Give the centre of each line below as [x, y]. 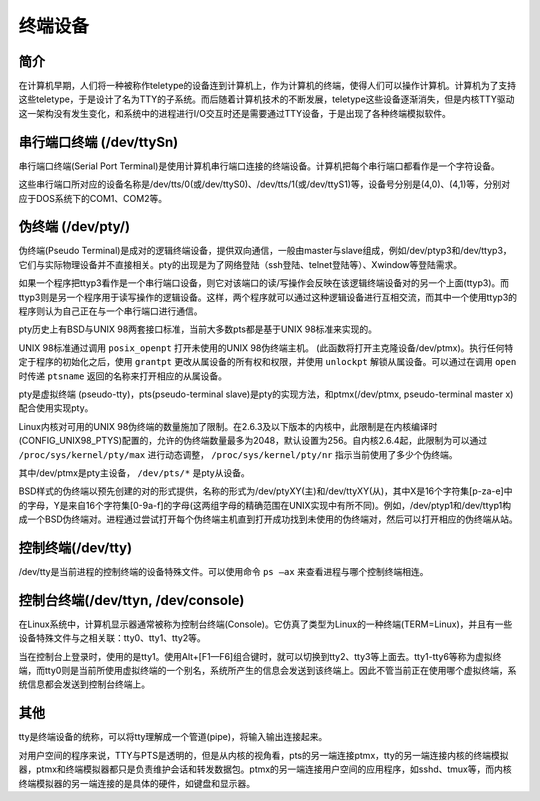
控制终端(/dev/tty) [75, 547]
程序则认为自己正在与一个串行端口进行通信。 [110, 311]
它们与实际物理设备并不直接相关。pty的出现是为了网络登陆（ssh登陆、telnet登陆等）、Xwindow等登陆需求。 [240, 264]
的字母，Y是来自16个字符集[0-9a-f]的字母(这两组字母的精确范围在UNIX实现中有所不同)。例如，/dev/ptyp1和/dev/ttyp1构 [265, 505]
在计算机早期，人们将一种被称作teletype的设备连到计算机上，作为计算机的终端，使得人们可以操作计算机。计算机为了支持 [267, 86]
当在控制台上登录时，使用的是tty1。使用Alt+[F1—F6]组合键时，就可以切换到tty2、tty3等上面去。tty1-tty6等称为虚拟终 [260, 656]
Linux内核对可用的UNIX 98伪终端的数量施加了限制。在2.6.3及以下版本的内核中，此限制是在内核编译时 [228, 426]
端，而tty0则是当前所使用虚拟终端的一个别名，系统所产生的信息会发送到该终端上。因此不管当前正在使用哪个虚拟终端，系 [267, 671]
